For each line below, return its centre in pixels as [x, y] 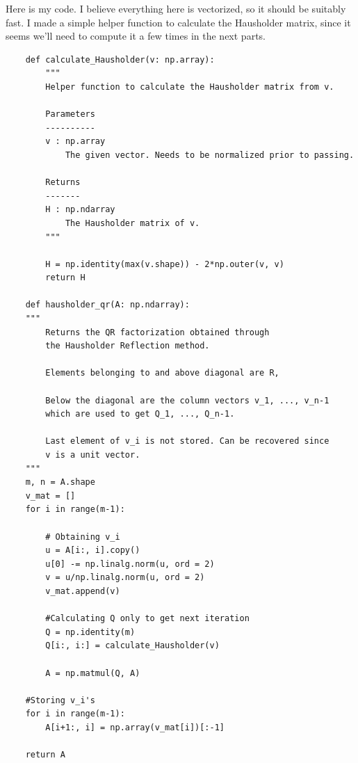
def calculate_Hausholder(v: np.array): [120, 59]
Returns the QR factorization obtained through [157, 332]
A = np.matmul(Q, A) [93, 673]
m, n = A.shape [60, 482]
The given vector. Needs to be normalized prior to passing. [210, 155]
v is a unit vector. [93, 455]
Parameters [70, 114]
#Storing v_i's [60, 700]
